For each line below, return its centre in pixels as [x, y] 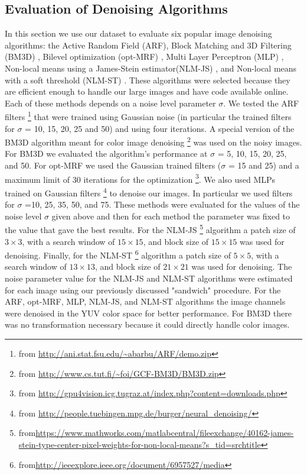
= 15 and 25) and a [264, 165]
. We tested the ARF [261, 103]
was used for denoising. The [242, 266]
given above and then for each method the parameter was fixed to [171, 216]
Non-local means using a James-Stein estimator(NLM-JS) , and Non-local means [151, 68]
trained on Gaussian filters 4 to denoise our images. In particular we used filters [149, 192]
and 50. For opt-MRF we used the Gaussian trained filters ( [113, 165]
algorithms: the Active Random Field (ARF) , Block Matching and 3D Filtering [148, 45]
